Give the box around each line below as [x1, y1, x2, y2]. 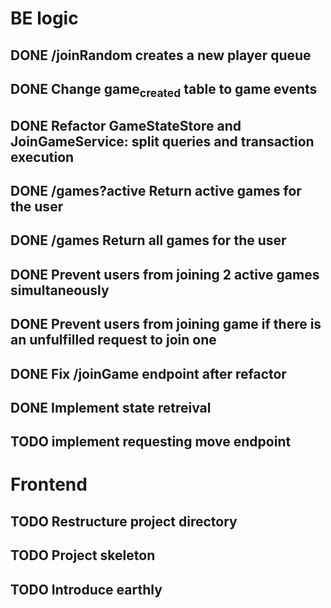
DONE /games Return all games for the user [10, 232, 287, 249]
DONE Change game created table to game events [10, 80, 318, 101]
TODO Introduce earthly [10, 581, 163, 598]
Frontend [10, 473, 88, 496]
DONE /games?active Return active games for [10, 182, 302, 199]
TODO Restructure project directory [10, 513, 238, 530]
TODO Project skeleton [10, 547, 156, 564]
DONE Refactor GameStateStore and [10, 117, 242, 134]
